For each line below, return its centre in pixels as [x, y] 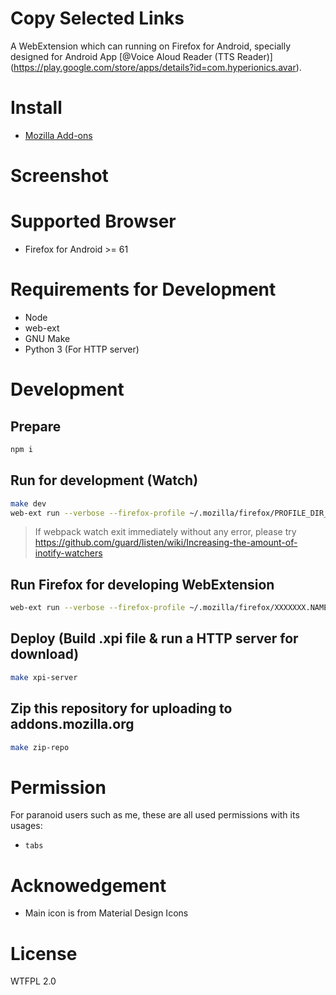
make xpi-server [44, 677]
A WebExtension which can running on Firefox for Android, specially [151, 46]
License [44, 953]
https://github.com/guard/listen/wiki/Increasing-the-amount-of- [166, 543]
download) [45, 654]
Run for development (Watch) [104, 480]
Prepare [36, 426]
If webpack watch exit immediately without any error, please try [165, 532]
